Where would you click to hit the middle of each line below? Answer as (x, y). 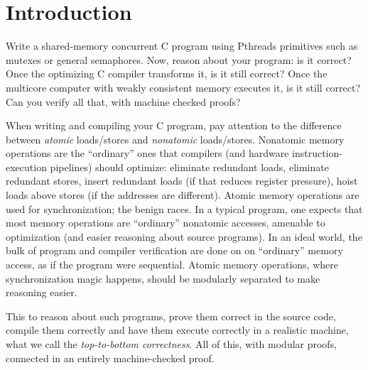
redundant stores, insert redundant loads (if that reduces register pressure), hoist (182, 181)
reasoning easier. (42, 292)
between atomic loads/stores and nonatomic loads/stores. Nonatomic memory (175, 139)
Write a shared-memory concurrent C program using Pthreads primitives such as (182, 46)
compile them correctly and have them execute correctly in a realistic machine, (177, 330)
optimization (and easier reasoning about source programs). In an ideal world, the (184, 236)
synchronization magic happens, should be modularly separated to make (163, 278)
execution (26, 167)
